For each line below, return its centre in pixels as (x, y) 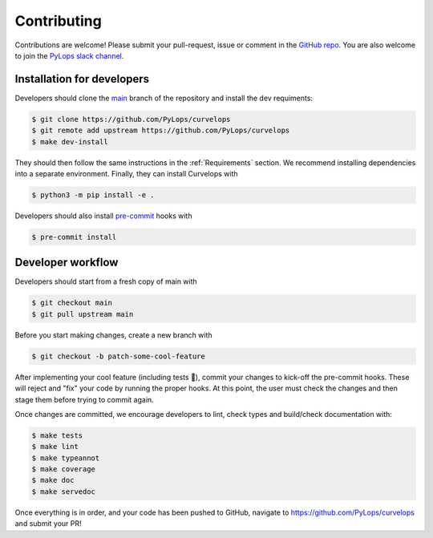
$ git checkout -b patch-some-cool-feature (119, 356)
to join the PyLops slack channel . (69, 55)
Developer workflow (67, 263)
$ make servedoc (64, 491)
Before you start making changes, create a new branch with (113, 335)
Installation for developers (82, 79)
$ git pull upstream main (83, 314)
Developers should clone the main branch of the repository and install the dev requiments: (164, 98)
